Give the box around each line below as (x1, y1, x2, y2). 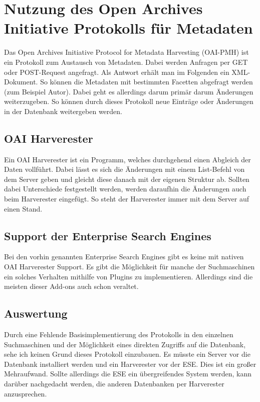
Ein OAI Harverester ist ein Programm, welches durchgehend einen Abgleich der (4, 154, 251, 164)
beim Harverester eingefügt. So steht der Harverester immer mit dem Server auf (4, 193, 249, 204)
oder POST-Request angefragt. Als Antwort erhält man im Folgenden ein (4, 66, 229, 77)
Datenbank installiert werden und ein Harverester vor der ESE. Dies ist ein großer (4, 358, 256, 369)
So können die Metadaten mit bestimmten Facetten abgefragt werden (40, 76, 253, 87)
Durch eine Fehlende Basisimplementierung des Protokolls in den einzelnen (4, 329, 233, 340)
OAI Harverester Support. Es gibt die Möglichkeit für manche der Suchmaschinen (4, 261, 255, 272)
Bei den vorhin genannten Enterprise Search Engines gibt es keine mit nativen (4, 251, 244, 262)
